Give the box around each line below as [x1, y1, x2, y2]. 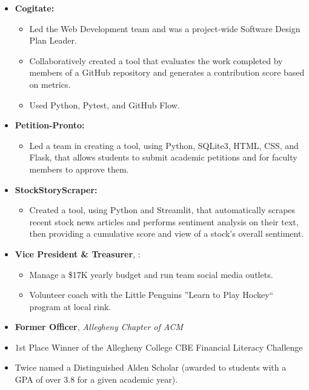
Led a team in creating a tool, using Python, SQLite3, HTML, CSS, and [29, 139, 299, 151]
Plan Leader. [29, 34, 77, 47]
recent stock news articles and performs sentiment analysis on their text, [29, 215, 299, 228]
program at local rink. [29, 300, 111, 312]
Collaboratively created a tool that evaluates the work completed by [29, 54, 283, 67]
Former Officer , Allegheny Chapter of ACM [15, 320, 184, 333]
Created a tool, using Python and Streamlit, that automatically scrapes [29, 203, 296, 216]
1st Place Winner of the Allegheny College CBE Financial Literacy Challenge [15, 340, 303, 353]
